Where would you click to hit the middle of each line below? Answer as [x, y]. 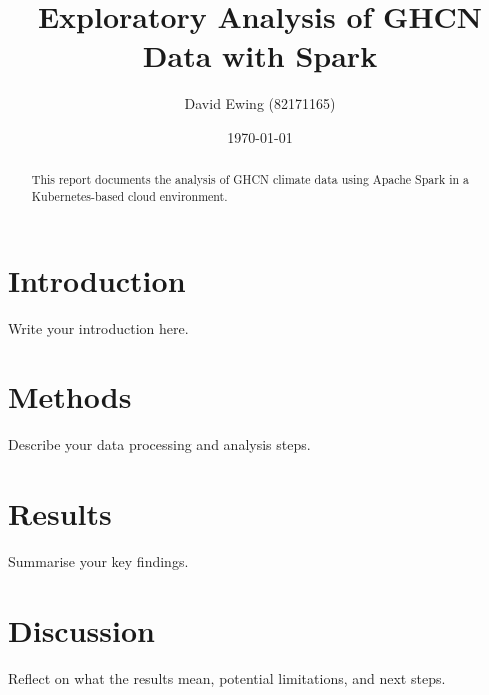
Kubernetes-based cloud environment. [129, 195]
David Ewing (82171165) [260, 103]
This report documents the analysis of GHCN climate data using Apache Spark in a [250, 179]
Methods [70, 396]
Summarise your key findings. [98, 560]
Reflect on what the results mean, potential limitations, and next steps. [227, 677]
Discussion [81, 629]
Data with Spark [260, 55]
